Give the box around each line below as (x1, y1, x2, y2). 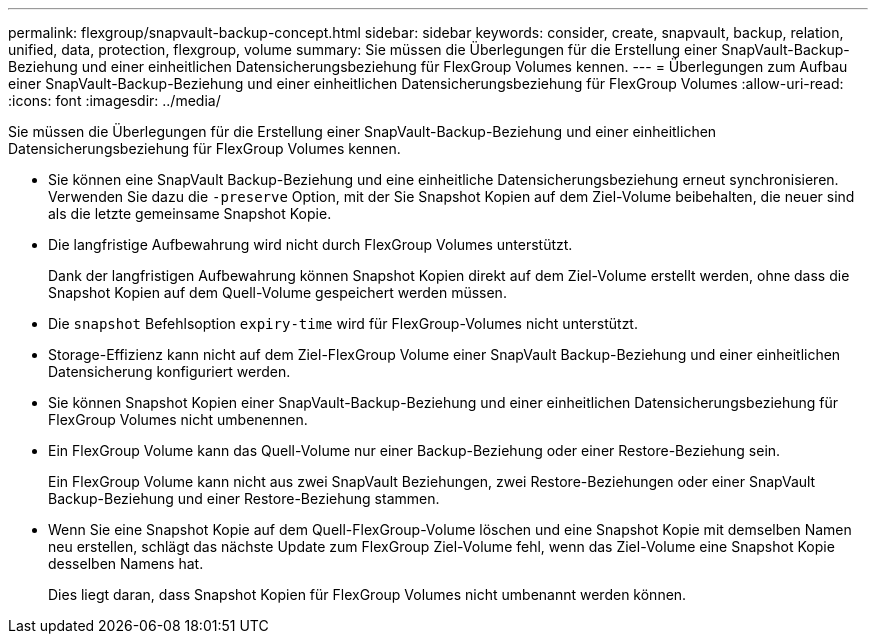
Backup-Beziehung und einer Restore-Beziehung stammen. (48, 490, 440, 507)
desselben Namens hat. (48, 555, 204, 572)
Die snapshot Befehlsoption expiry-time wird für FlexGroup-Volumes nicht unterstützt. (48, 315, 638, 332)
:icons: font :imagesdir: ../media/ (8, 92, 221, 109)
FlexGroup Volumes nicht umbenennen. (48, 411, 308, 428)
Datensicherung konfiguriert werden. (48, 363, 291, 380)
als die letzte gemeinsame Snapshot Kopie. (48, 205, 332, 222)
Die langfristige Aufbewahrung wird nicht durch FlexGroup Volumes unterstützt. (48, 236, 573, 253)
